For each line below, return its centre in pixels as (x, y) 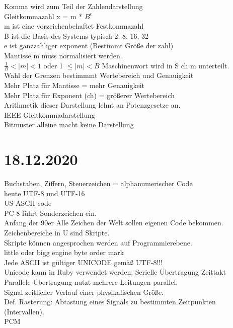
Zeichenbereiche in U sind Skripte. (57, 233)
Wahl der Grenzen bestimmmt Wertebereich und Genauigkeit (99, 75)
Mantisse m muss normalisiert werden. (63, 55)
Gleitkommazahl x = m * (43, 16)
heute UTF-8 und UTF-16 (45, 193)
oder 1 (53, 65)
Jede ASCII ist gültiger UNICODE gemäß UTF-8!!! (84, 262)
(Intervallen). (24, 311)
